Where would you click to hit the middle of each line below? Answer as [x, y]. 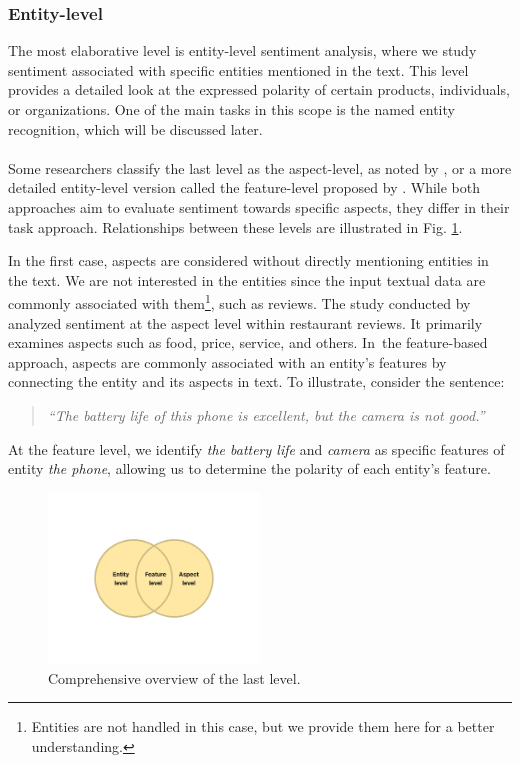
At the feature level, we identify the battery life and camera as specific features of [256, 448]
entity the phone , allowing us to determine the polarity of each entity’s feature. [249, 468]
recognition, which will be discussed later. [135, 128]
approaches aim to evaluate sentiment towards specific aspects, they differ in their [259, 206]
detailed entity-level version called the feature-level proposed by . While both [244, 187]
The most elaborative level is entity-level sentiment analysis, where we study [242, 50]
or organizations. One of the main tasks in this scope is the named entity [231, 109]
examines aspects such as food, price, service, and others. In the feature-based [248, 342]
